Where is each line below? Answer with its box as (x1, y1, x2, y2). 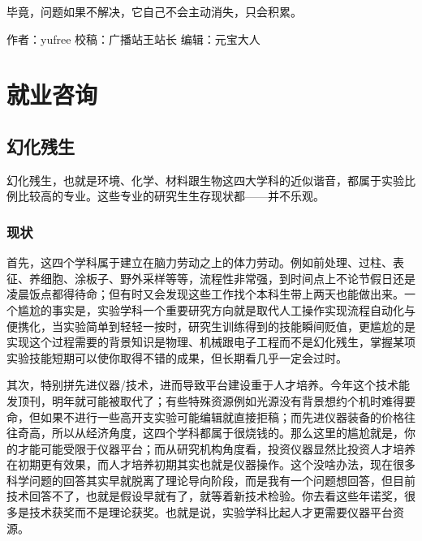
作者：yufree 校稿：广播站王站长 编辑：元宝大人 (6, 30, 261, 47)
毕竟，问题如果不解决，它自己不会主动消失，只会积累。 (6, 3, 302, 19)
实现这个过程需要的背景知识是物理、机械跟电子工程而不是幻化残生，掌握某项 (6, 333, 416, 350)
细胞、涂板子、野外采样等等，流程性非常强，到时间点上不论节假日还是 (40, 269, 416, 286)
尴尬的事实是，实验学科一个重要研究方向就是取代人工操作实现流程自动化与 (17, 301, 416, 318)
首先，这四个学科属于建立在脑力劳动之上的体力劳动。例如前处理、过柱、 (6, 254, 393, 271)
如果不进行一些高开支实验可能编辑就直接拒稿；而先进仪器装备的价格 (40, 408, 404, 425)
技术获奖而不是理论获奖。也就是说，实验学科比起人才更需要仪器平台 (28, 504, 393, 521)
